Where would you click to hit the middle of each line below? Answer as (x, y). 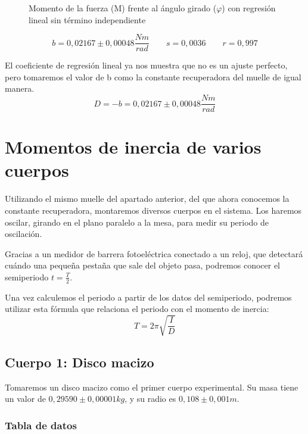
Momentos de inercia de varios (133, 147)
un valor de (25, 399)
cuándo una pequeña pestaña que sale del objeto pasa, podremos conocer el (142, 265)
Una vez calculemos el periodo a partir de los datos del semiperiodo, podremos (148, 297)
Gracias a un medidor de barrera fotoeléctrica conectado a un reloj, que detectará (154, 253)
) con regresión (249, 8)
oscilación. (24, 234)
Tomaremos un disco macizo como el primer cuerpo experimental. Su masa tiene (152, 387)
